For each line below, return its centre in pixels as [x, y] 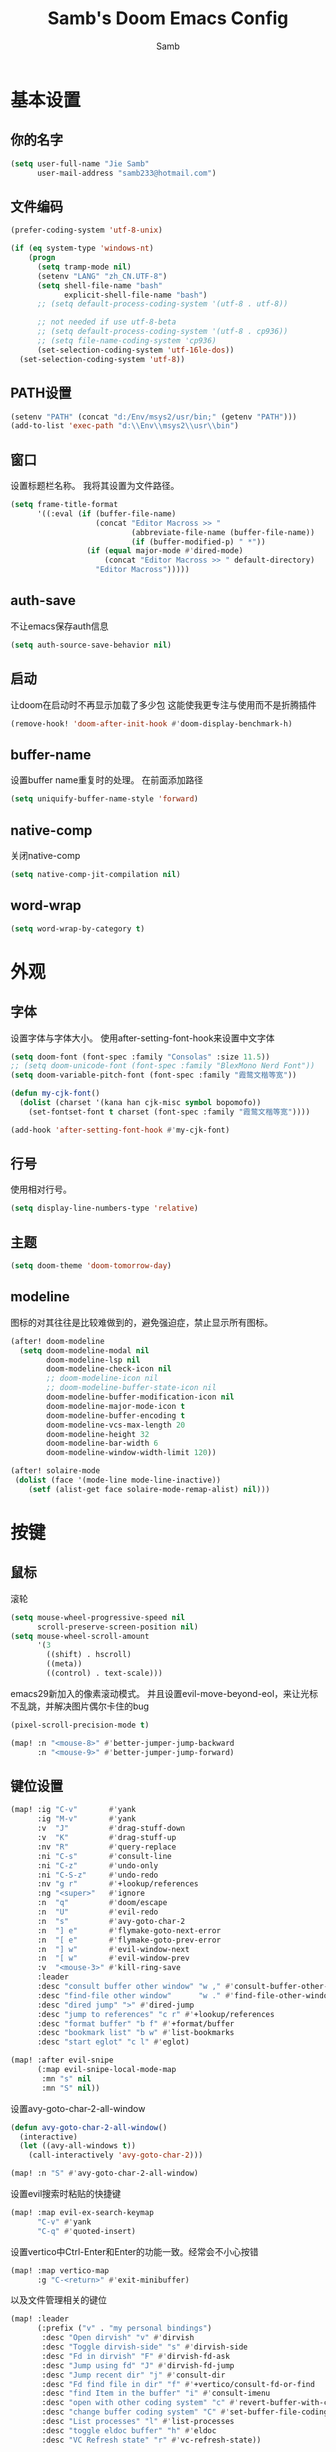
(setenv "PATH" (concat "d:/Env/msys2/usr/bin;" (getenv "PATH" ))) [154, 417]
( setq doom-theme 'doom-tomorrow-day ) [91, 1266]
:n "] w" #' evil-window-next [113, 1949]
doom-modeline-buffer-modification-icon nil [140, 1397]
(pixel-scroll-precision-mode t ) [80, 1725]
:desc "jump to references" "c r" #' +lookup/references [155, 2014]
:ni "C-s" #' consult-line [104, 1856]
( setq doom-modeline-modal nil [84, 1350]
